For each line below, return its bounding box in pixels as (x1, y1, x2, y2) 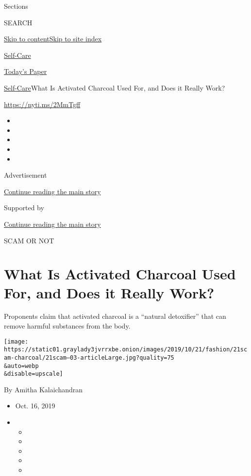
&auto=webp (4, 362, 39, 369)
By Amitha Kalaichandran (4, 384, 83, 394)
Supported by (4, 202, 44, 213)
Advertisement (4, 170, 47, 180)
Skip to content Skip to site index (4, 34, 102, 44)
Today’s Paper (4, 66, 47, 76)
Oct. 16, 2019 (15, 401, 55, 411)
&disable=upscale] (4, 370, 63, 378)
